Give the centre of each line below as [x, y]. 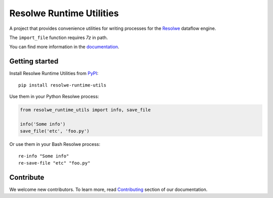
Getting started [34, 62]
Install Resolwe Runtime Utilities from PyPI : [54, 73]
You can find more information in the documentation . [64, 47]
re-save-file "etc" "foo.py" [54, 163]
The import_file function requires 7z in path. [59, 37]
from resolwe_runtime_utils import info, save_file [85, 110]
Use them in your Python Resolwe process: [54, 97]
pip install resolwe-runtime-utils [62, 85]
